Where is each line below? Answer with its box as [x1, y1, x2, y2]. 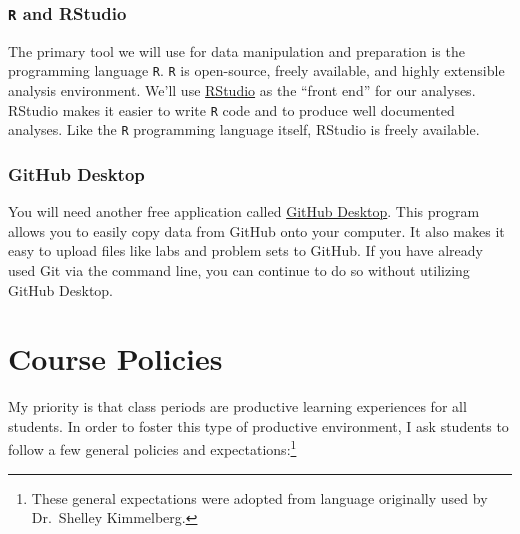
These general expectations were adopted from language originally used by [31, 487, 488, 508]
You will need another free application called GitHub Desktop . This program [8, 201, 480, 222]
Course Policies [8, 338, 223, 379]
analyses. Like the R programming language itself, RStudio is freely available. [8, 119, 480, 140]
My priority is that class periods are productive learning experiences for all [8, 396, 467, 417]
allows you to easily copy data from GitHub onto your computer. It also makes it [8, 220, 505, 241]
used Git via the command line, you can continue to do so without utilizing [8, 259, 470, 280]
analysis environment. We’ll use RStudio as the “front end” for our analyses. [8, 80, 476, 101]
